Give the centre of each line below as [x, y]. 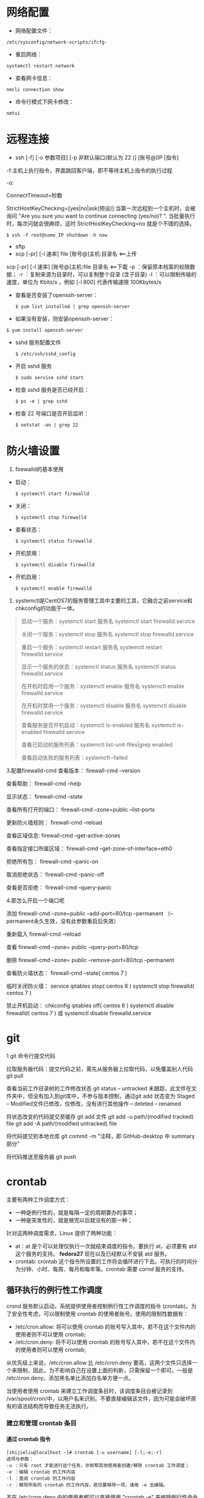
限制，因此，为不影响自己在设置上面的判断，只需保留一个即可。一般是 [105, 1370]
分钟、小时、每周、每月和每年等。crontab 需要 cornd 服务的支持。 [104, 1269]
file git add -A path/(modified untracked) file [62, 1123]
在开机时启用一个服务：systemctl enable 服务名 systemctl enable [103, 686]
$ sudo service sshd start [49, 377]
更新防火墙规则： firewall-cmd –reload [54, 822]
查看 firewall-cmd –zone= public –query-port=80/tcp [72, 947]
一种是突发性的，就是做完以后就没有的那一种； [74, 1220]
